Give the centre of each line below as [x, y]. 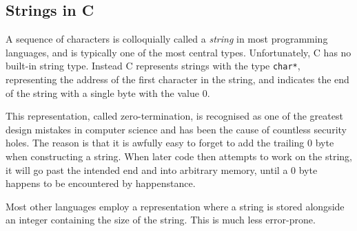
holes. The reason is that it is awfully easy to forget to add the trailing [155, 143]
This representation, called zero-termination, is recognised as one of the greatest [174, 116]
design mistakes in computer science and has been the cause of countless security [176, 129]
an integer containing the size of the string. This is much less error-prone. [161, 220]
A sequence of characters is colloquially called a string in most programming [167, 39]
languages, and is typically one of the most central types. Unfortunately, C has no [178, 52]
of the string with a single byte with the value [102, 92]
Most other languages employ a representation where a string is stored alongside [175, 206]
